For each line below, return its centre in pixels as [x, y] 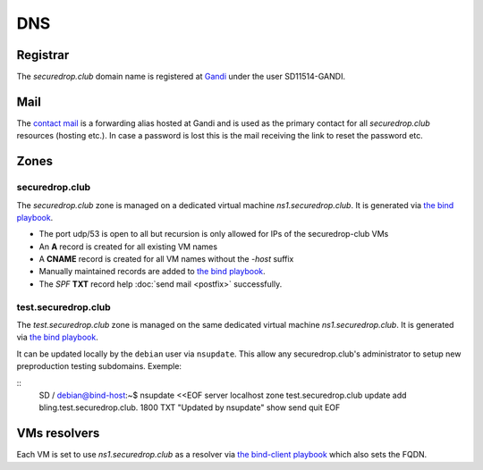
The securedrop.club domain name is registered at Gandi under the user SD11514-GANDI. [181, 77]
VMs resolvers [58, 433]
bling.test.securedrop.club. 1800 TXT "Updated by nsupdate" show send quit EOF [190, 407]
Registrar [43, 55]
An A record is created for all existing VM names [128, 247]
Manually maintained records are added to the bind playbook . [152, 272]
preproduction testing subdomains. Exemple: [99, 366]
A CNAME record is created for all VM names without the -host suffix [166, 259]
